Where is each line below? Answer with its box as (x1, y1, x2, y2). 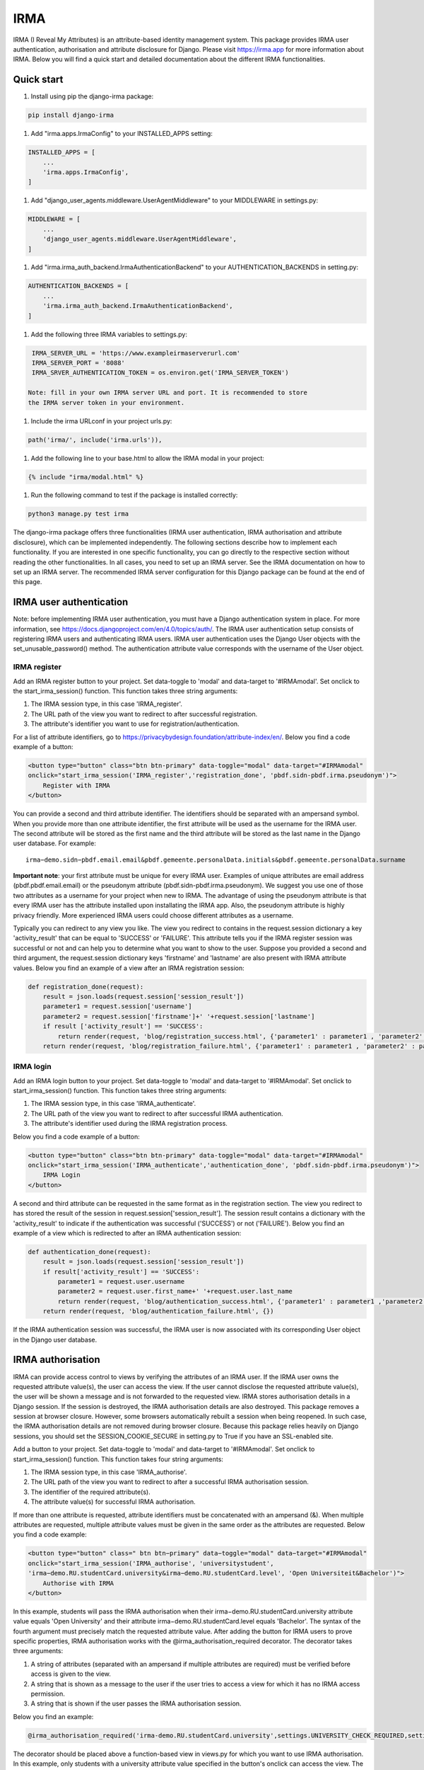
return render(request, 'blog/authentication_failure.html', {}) (42, 1307, 274, 1315)
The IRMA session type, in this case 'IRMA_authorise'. (30, 1468, 187, 1476)
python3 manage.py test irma (28, 510, 129, 518)
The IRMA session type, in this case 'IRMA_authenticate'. (30, 1100, 196, 1108)
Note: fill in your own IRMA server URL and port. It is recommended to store (28, 389, 307, 396)
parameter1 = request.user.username (57, 1278, 185, 1286)
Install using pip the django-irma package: (30, 92, 154, 101)
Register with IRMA (42, 781, 111, 789)
